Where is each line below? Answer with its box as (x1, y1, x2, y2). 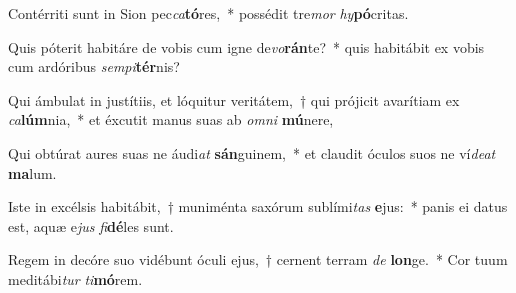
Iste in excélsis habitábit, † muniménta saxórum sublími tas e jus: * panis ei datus (8, 196, 508, 217)
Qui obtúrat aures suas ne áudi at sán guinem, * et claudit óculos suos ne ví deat (8, 142, 496, 163)
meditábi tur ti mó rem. (8, 268, 143, 289)
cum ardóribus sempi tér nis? (8, 56, 180, 77)
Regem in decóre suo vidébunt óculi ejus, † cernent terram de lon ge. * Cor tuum (8, 249, 508, 270)
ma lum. (8, 162, 57, 183)
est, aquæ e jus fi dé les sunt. (8, 215, 174, 236)
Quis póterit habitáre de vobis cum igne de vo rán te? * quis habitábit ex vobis (8, 36, 485, 57)
